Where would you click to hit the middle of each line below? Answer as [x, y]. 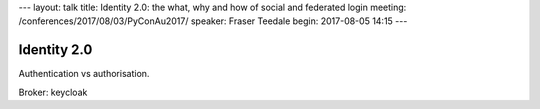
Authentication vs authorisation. [84, 74]
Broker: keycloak [53, 92]
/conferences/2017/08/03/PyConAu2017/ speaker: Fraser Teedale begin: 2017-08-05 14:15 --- [213, 21]
